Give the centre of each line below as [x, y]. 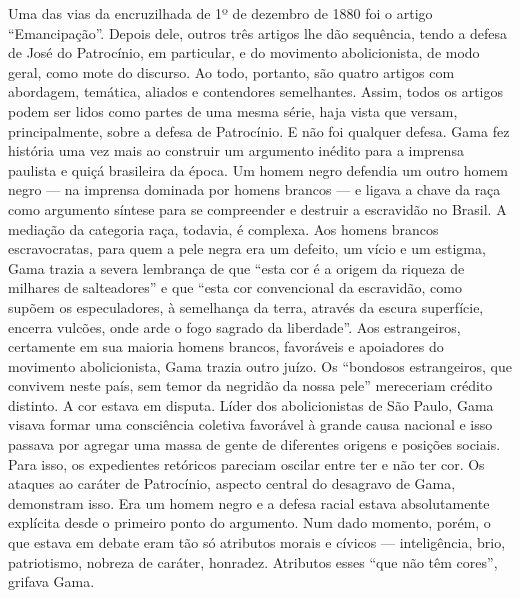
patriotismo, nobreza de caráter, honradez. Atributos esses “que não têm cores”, [253, 561]
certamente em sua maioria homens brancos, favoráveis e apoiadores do [226, 346]
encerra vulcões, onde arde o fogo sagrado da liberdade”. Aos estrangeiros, [234, 326]
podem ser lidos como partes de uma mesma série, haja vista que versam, [233, 110]
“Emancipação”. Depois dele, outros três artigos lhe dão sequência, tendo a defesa [258, 32]
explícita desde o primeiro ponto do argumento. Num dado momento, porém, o [249, 522]
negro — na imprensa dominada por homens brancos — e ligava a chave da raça [254, 189]
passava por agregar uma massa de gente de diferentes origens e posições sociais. [254, 444]
